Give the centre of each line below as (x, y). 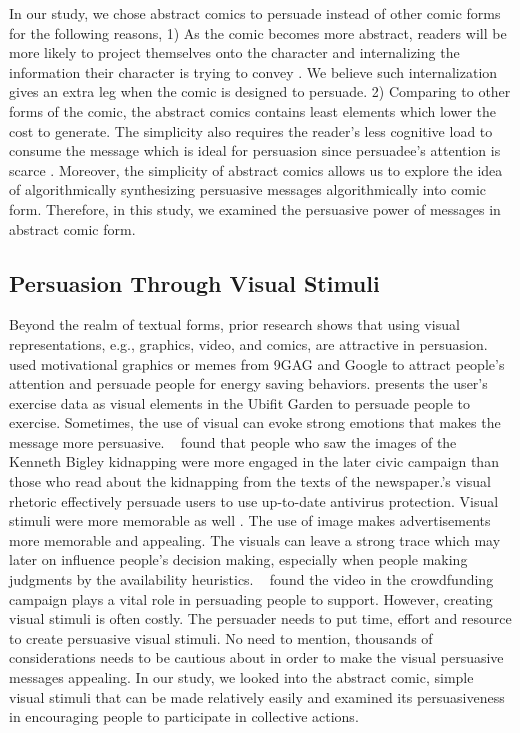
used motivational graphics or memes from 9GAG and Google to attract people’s (257, 363)
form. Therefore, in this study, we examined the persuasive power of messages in (255, 208)
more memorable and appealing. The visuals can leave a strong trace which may (255, 539)
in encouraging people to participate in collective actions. (184, 716)
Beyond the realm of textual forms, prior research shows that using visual (234, 324)
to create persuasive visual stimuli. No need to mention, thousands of (221, 637)
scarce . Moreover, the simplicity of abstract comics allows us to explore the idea (256, 169)
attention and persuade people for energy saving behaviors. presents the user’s (248, 383)
